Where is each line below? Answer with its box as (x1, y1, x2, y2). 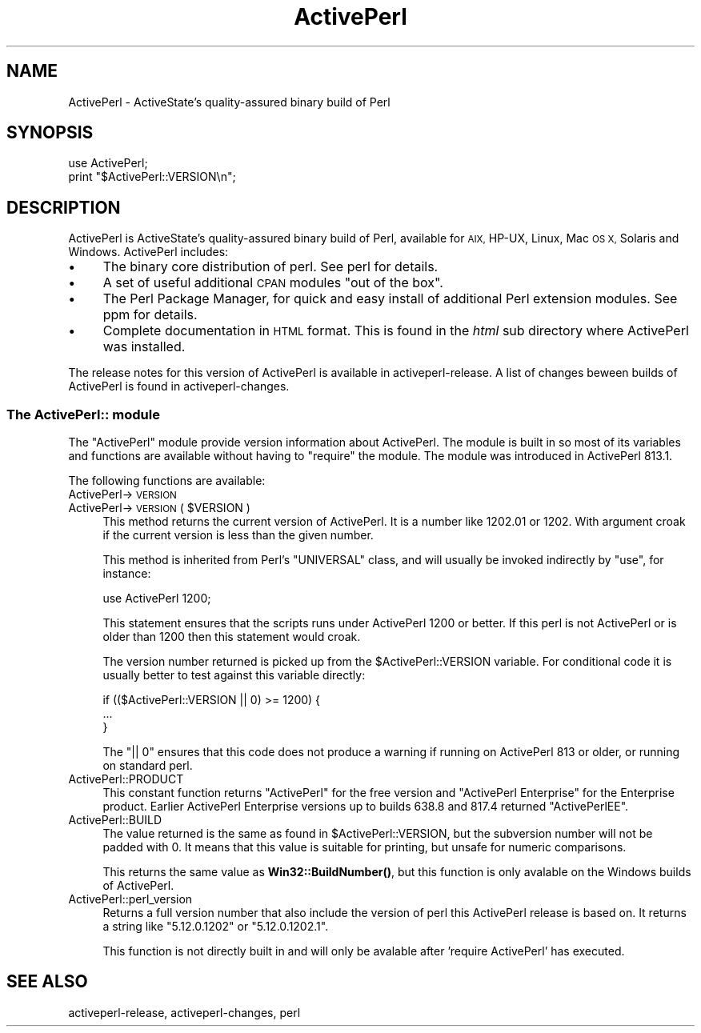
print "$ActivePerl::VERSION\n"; (68, 170, 236, 184)
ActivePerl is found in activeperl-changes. (68, 379, 290, 394)
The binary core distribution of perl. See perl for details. (102, 258, 439, 275)
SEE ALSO (6, 971, 88, 992)
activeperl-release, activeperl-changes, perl (68, 1005, 301, 1019)
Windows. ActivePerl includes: (68, 245, 229, 259)
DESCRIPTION (6, 197, 121, 218)
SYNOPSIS (6, 122, 94, 143)
